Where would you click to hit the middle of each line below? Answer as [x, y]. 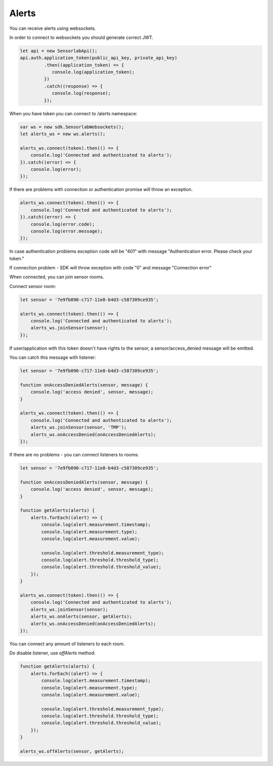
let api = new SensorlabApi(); [59, 51]
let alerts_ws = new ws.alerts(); [63, 134]
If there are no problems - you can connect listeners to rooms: [74, 455]
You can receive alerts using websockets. [53, 28]
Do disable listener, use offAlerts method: [52, 653]
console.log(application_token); [93, 72]
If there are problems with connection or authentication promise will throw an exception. [101, 189]
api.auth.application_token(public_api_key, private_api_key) [99, 58]
